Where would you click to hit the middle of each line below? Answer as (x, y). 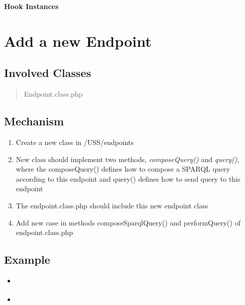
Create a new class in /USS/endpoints (75, 142)
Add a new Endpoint (78, 41)
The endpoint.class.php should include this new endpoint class (112, 205)
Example (27, 259)
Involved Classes (48, 73)
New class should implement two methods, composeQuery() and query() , (128, 159)
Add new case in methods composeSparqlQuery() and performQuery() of (128, 222)
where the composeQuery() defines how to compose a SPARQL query (123, 169)
